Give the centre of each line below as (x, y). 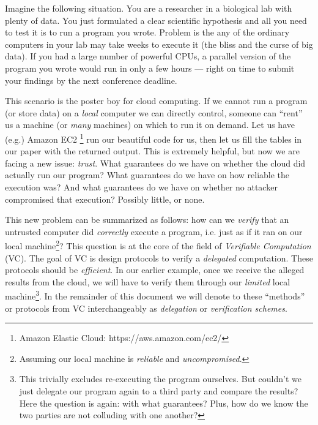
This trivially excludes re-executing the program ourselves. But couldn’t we (160, 379)
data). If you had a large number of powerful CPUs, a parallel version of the (148, 56)
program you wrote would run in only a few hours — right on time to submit (150, 68)
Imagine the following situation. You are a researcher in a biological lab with (149, 8)
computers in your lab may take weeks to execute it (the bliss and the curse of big (159, 44)
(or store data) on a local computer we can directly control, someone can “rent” (154, 112)
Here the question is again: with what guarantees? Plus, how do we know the (164, 403)
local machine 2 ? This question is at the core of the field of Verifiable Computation (158, 245)
